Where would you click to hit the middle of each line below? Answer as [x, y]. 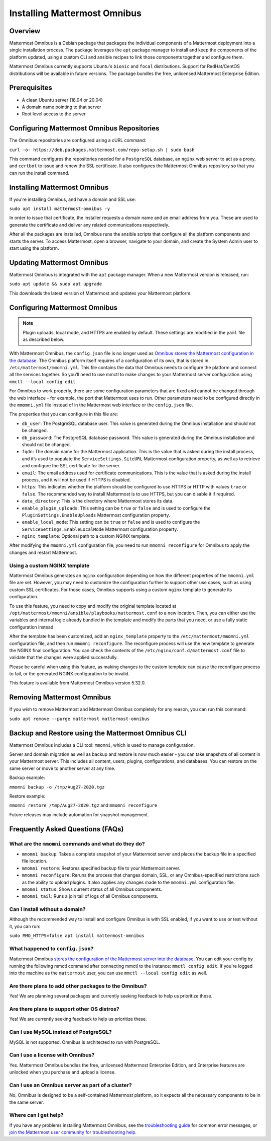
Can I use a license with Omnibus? [52, 1055]
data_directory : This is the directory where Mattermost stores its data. [98, 501]
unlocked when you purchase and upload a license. [62, 1072]
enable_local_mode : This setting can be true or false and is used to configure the [111, 522]
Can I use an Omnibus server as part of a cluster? [71, 1085]
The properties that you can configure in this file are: [64, 414]
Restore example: [27, 796]
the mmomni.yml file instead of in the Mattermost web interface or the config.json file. [101, 405]
